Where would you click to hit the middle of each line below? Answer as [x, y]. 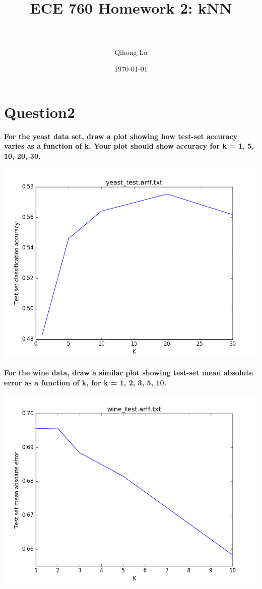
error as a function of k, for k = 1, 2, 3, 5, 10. [85, 382]
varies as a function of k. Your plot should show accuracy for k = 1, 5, [129, 146]
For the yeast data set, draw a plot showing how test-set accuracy [121, 136]
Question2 [40, 112]
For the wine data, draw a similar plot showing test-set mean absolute [128, 372]
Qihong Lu [131, 52]
